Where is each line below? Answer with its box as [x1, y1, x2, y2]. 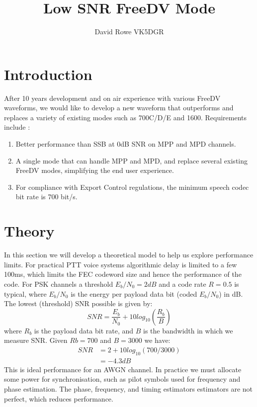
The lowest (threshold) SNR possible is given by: [4, 298, 153, 309]
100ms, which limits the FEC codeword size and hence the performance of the [4, 269, 242, 279]
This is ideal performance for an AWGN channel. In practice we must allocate [4, 364, 242, 374]
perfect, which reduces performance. [4, 393, 113, 404]
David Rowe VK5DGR [94, 26, 164, 37]
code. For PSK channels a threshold [4, 278, 113, 289]
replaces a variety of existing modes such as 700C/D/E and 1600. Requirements [4, 112, 247, 122]
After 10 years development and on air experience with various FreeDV [4, 92, 221, 103]
